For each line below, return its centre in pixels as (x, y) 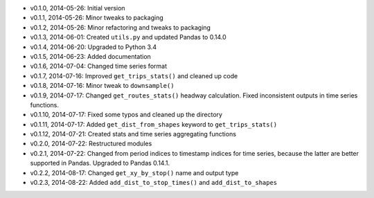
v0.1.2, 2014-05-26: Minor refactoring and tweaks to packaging (121, 27)
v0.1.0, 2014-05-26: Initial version (78, 8)
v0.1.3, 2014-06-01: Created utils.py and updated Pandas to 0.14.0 (128, 37)
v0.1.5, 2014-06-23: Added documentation (91, 56)
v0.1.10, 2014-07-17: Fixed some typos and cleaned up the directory (126, 115)
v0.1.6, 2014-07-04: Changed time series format (99, 66)
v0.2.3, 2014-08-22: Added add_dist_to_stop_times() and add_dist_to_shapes (154, 183)
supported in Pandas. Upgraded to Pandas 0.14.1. (100, 163)
